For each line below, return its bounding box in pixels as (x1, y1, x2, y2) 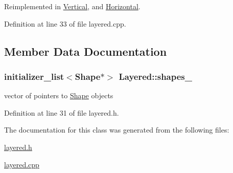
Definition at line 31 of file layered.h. (4, 107, 119, 118)
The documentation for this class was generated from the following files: (4, 124, 229, 135)
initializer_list (4, 70, 64, 82)
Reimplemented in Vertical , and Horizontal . (4, 1, 141, 11)
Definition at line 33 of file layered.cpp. (4, 18, 126, 29)
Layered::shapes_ (119, 70, 192, 82)
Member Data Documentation (4, 43, 167, 59)
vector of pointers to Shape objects (4, 90, 113, 101)
